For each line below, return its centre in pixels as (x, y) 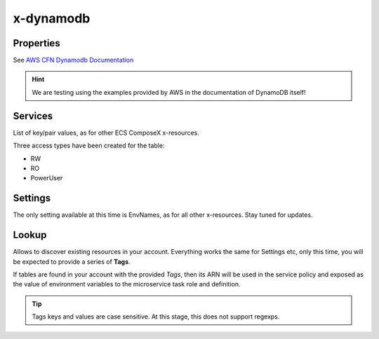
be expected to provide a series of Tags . (72, 261)
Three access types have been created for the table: (89, 146)
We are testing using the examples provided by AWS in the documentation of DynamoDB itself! (169, 92)
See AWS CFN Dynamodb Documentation (73, 60)
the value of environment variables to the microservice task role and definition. (127, 284)
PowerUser (47, 178)
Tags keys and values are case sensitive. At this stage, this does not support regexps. (156, 317)
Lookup (30, 235)
